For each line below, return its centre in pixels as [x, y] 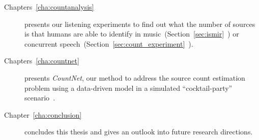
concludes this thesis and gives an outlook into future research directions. [139, 132]
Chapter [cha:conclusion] [43, 114]
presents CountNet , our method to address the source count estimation [135, 77]
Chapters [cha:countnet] [42, 61]
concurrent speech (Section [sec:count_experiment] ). [109, 43]
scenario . [40, 98]
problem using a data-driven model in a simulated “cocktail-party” [128, 87]
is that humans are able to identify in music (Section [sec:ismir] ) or [132, 34]
